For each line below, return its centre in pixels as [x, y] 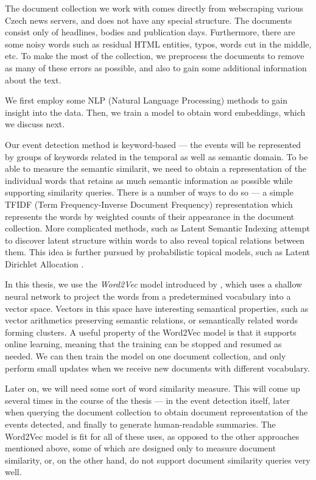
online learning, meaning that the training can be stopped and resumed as [143, 344]
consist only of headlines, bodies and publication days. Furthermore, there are [150, 32]
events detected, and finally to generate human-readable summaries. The [140, 424]
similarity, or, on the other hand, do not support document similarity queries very [158, 460]
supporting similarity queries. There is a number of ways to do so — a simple [149, 192]
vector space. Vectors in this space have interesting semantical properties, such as [157, 308]
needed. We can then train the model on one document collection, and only [146, 356]
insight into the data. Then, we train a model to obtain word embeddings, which [155, 112]
